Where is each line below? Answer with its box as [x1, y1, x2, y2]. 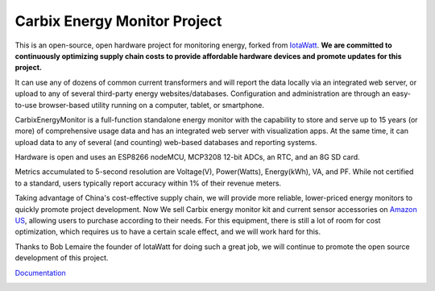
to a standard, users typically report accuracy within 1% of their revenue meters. [14, 178, 282, 188]
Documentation [14, 268, 66, 277]
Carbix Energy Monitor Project [14, 12, 222, 30]
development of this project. [14, 253, 109, 263]
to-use [14, 100, 38, 110]
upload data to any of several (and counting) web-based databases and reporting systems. [14, 137, 317, 147]
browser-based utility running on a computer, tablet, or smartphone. [39, 100, 265, 110]
